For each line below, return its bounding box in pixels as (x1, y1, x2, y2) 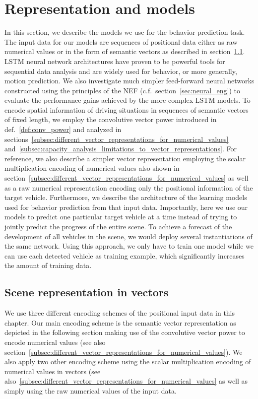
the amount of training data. (4, 260, 92, 270)
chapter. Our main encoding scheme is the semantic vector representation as (4, 317, 236, 328)
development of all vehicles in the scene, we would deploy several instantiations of (4, 231, 253, 241)
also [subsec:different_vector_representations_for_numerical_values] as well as (4, 376, 248, 386)
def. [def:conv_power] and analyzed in (4, 124, 122, 134)
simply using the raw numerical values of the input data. (4, 385, 177, 396)
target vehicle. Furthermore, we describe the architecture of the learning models (4, 192, 247, 202)
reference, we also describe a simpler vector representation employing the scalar (4, 153, 246, 163)
